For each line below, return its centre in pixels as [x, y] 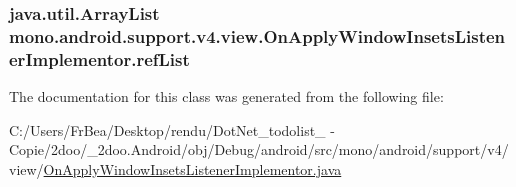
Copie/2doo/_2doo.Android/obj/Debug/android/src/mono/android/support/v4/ [259, 149]
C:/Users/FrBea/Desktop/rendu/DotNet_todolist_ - [172, 129]
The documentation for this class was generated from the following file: [226, 96]
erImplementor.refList [99, 58]
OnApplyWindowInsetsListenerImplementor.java [192, 168]
